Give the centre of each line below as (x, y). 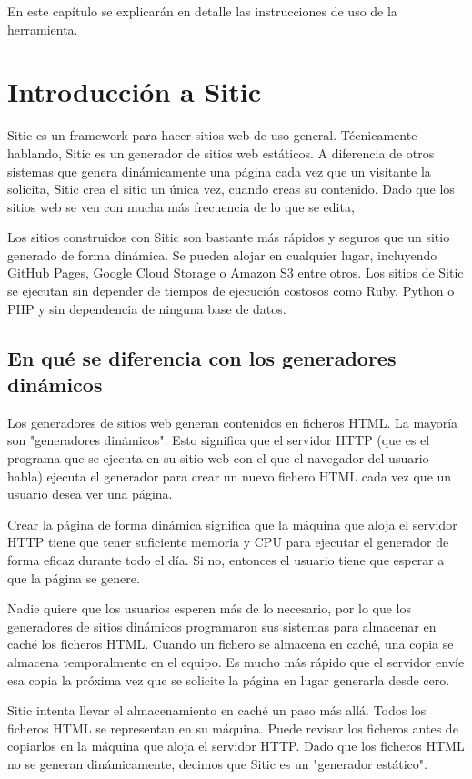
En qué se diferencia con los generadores (202, 357)
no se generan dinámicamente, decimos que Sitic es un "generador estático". (217, 763)
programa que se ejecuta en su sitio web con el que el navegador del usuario (218, 458)
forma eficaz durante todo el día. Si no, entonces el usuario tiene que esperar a (226, 560)
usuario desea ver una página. (90, 494)
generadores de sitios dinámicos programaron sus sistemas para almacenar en (222, 626)
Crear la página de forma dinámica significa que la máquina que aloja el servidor (232, 524)
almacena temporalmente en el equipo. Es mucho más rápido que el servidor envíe (236, 661)
